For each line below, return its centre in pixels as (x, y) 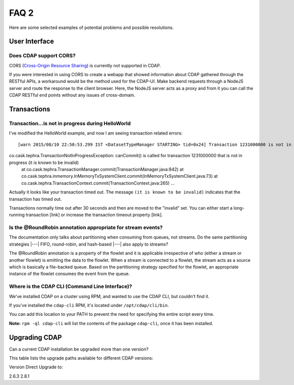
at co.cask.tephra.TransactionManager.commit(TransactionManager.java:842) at (102, 169)
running (17, 215)
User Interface (32, 41)
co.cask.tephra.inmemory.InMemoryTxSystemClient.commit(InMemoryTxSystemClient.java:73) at (120, 176)
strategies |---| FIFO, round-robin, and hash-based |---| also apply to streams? (89, 244)
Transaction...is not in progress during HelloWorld (70, 124)
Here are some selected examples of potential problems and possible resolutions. (91, 27)
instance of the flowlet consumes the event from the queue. (69, 274)
